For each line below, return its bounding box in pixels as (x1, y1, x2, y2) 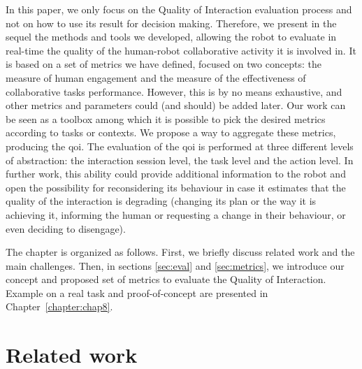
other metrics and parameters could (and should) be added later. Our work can (6, 98, 346, 113)
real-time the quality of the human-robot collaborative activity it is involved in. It (6, 43, 356, 57)
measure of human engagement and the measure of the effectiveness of (6, 70, 306, 85)
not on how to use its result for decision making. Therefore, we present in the (6, 15, 337, 30)
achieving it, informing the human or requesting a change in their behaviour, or (6, 207, 346, 222)
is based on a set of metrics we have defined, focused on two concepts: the (6, 57, 321, 71)
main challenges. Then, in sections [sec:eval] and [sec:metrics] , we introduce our (6, 258, 345, 273)
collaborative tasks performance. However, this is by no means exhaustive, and (6, 84, 342, 99)
